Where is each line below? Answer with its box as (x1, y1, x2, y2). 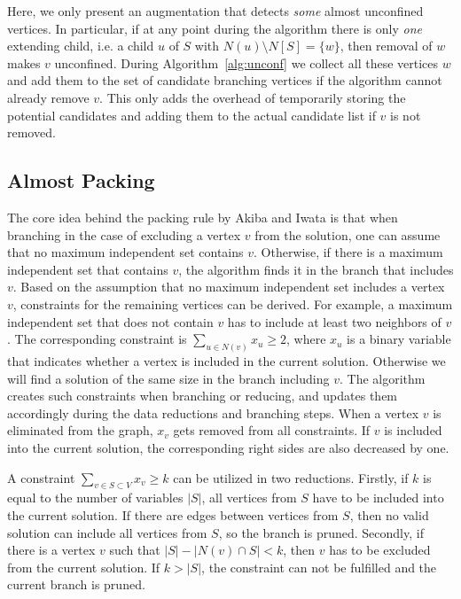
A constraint (7, 468, 75, 486)
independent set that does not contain (7, 312, 214, 331)
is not (390, 105, 421, 124)
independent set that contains (7, 260, 168, 278)
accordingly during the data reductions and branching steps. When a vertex (7, 403, 419, 422)
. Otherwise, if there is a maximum (254, 243, 443, 261)
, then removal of (340, 36, 433, 55)
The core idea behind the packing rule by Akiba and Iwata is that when (7, 207, 398, 226)
